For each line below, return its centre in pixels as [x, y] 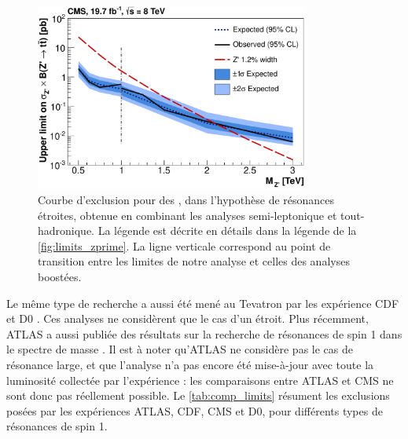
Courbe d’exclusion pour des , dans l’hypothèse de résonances [186, 200]
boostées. [60, 277]
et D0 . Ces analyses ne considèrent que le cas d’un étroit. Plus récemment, [187, 318]
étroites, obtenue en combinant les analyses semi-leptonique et [187, 215]
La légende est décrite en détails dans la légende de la [227, 230]
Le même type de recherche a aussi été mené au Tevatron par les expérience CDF [203, 303]
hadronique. [66, 230]
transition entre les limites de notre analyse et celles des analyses [194, 261]
